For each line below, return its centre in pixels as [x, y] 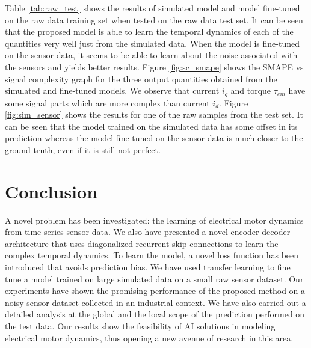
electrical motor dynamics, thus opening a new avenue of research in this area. [149, 337]
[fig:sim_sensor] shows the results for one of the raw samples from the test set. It [154, 114]
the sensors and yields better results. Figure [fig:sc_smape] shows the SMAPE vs [154, 66]
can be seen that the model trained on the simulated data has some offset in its [151, 126]
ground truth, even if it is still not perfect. [83, 149]
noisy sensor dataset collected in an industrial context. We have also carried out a [155, 302]
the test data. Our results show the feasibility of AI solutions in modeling [140, 326]
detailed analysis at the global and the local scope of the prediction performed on [155, 314]
